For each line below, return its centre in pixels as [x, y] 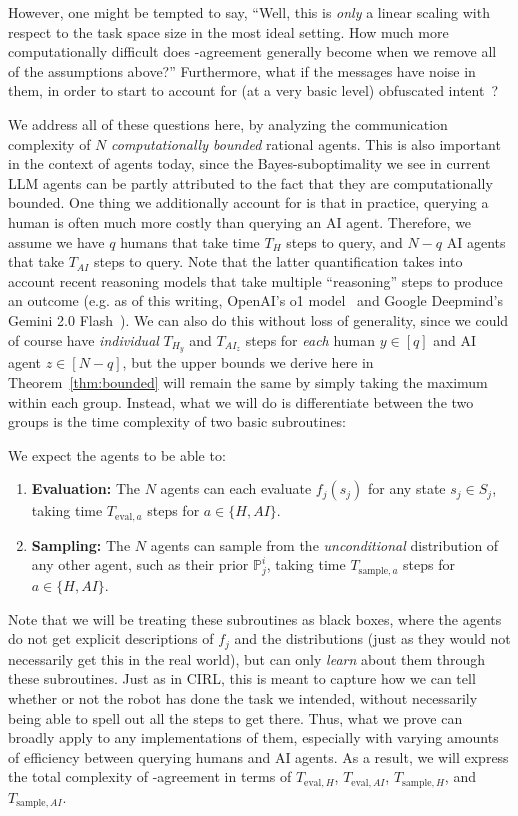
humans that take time [190, 241]
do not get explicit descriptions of [111, 638]
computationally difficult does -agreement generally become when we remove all [252, 51]
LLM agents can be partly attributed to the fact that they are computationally [250, 182]
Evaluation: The [86, 488]
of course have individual [83, 339]
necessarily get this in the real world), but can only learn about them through [247, 658]
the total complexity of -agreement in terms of [150, 776]
